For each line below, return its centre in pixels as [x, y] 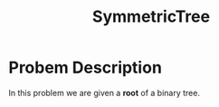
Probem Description [85, 68]
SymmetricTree [151, 17]
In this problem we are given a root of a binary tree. [105, 92]
